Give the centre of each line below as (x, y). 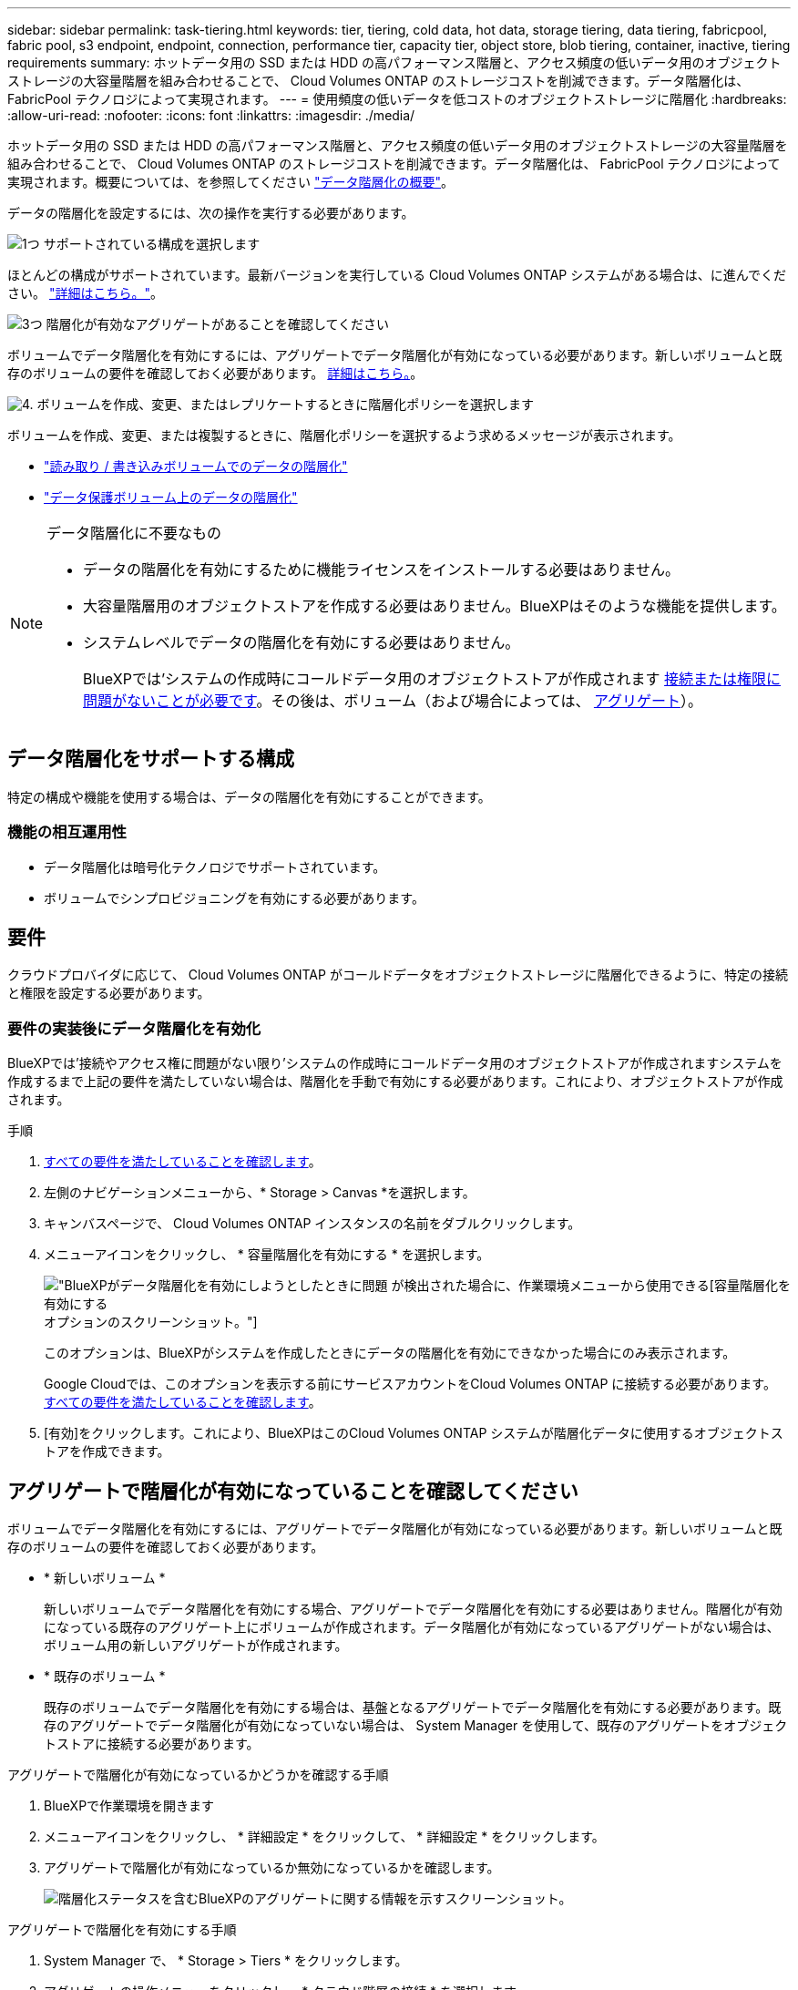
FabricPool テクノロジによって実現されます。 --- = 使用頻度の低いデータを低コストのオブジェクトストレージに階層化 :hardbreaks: (397, 99)
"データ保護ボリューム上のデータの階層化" (171, 497)
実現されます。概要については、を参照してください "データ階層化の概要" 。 (231, 182)
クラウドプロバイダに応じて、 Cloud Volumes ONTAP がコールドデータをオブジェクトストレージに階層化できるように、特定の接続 (398, 975)
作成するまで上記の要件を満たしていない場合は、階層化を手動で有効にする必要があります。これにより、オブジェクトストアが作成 (395, 1082)
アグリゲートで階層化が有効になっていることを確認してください (293, 1491)
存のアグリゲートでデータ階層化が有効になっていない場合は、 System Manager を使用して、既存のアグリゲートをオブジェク (416, 1726)
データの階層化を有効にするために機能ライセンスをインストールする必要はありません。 (382, 569)
